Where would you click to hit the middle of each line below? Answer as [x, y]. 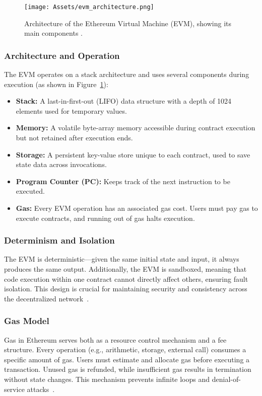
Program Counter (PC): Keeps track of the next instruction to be [123, 181]
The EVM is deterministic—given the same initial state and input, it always [122, 259]
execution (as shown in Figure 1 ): [56, 84]
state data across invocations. [61, 164]
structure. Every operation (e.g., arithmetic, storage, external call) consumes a [125, 349]
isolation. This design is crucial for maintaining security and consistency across [126, 289]
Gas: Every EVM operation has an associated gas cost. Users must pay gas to [137, 208]
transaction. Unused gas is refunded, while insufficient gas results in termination [128, 369]
